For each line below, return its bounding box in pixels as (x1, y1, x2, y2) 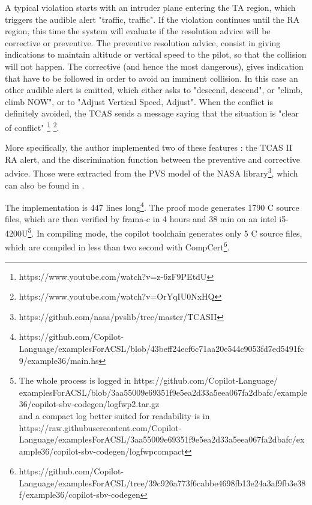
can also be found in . (5, 178, 85, 191)
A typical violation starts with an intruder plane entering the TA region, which (5, 1, 296, 13)
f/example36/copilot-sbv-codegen (19, 488, 140, 501)
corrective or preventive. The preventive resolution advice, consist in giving (5, 36, 281, 49)
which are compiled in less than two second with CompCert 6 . (5, 239, 230, 253)
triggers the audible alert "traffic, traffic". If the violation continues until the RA (5, 13, 300, 25)
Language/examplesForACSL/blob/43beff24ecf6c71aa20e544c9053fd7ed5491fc (19, 342, 304, 354)
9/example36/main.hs (19, 354, 99, 366)
